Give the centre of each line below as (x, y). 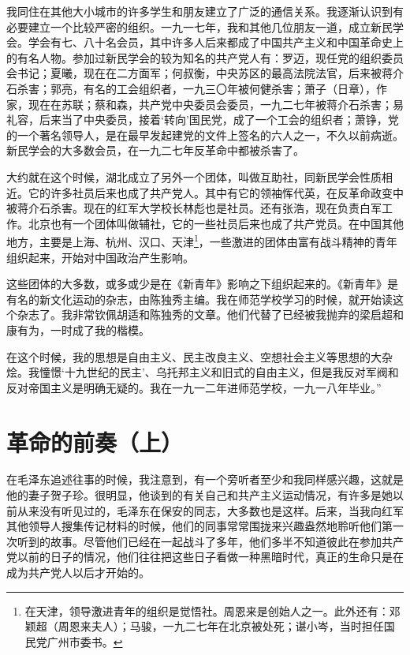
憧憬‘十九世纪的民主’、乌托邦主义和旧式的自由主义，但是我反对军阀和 (219, 372)
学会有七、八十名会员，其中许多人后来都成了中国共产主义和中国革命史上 (216, 42)
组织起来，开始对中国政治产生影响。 (100, 257)
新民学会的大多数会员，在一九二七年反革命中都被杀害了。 (155, 150)
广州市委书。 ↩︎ (85, 641)
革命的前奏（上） (95, 442)
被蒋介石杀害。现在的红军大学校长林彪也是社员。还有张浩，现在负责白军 (194, 208)
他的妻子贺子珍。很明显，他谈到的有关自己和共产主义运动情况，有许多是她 (199, 495)
